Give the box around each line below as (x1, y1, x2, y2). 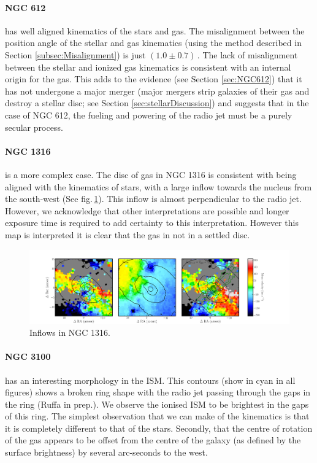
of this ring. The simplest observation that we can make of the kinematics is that (5, 410, 310, 422)
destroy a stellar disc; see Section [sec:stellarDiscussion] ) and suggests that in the (5, 96, 309, 109)
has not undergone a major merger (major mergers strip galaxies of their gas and (5, 84, 310, 97)
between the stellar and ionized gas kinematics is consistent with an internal (5, 60, 291, 73)
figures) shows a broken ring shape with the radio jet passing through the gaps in (5, 386, 311, 399)
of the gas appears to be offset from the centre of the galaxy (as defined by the (5, 434, 301, 446)
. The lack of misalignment (197, 48, 298, 61)
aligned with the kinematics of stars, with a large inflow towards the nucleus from (5, 180, 312, 193)
